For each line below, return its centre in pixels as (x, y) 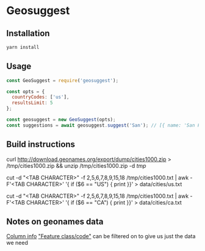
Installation (28, 33)
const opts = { (26, 92)
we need (17, 243)
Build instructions (41, 144)
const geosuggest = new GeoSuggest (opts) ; (61, 120)
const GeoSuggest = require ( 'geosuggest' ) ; (63, 80)
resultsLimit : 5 (32, 103)
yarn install (23, 47)
